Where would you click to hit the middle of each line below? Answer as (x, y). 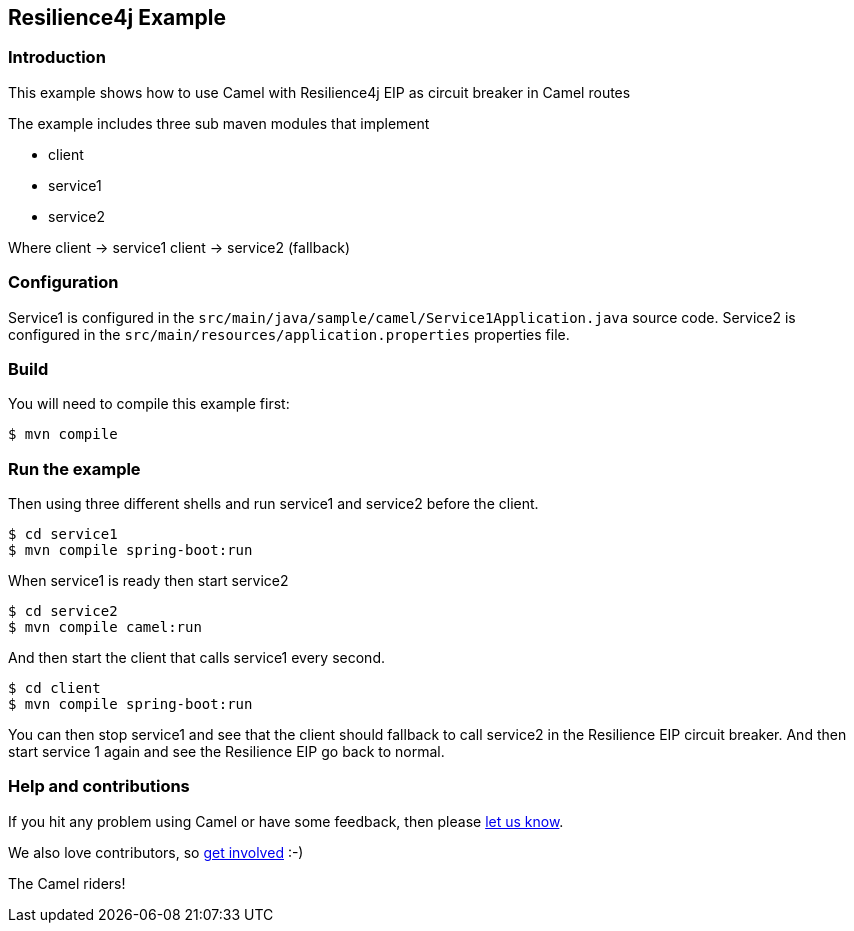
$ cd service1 (63, 534)
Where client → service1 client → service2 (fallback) (179, 247)
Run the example (74, 468)
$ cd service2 (63, 611)
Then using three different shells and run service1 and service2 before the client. (273, 504)
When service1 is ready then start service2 (148, 581)
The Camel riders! (67, 883)
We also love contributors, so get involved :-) (156, 852)
